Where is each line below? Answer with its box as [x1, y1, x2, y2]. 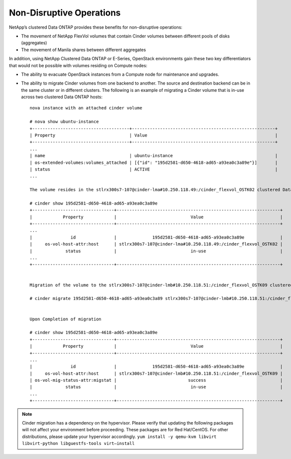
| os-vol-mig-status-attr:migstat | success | [30, 377, 283, 383]
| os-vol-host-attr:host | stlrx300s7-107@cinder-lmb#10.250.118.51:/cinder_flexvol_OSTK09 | [30, 371, 283, 376]
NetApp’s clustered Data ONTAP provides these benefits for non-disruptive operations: [9, 24, 183, 30]
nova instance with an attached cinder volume [30, 105, 143, 111]
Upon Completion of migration [30, 316, 102, 322]
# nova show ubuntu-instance [30, 119, 99, 124]
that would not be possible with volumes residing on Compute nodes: [9, 62, 147, 68]
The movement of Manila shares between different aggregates [21, 47, 146, 53]
